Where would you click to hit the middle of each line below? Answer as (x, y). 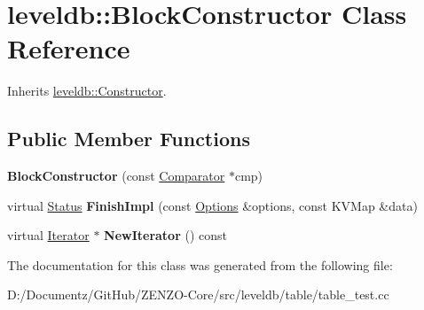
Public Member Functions (129, 139)
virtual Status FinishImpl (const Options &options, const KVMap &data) (212, 205)
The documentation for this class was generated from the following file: (200, 264)
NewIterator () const (165, 235)
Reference (69, 48)
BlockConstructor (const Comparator (116, 176)
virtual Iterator (48, 235)
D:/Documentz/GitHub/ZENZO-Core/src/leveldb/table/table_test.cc (198, 294)
